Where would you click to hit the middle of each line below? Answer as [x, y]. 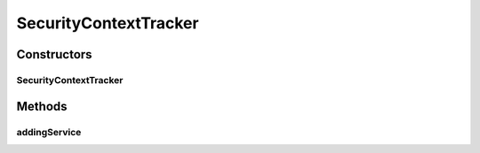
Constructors [54, 54]
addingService [49, 132]
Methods [42, 106]
